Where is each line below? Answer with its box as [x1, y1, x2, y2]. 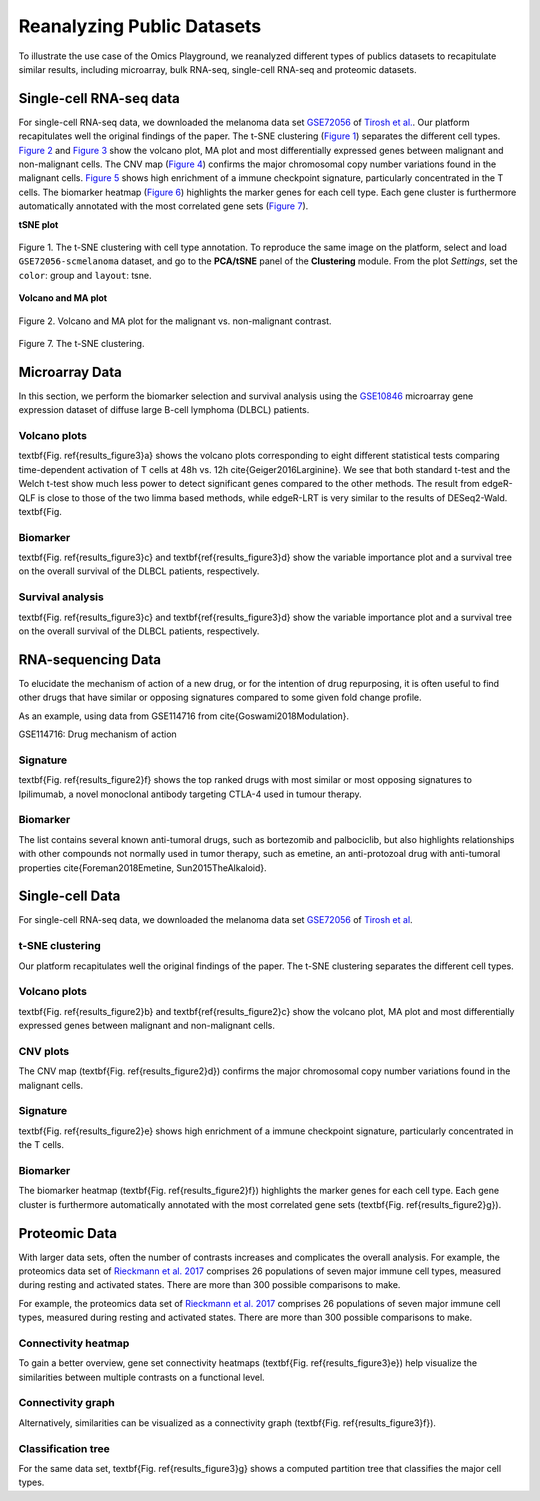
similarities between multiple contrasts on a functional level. [18, 1371, 265, 1383]
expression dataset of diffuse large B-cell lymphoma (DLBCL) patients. [18, 404, 310, 416]
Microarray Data [18, 363, 122, 380]
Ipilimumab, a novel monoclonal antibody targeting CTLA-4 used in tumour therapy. [18, 788, 362, 800]
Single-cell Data [18, 888, 121, 905]
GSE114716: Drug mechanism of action [18, 728, 177, 740]
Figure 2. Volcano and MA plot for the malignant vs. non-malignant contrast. [18, 315, 332, 327]
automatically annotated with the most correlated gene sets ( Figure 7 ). [18, 200, 309, 212]
